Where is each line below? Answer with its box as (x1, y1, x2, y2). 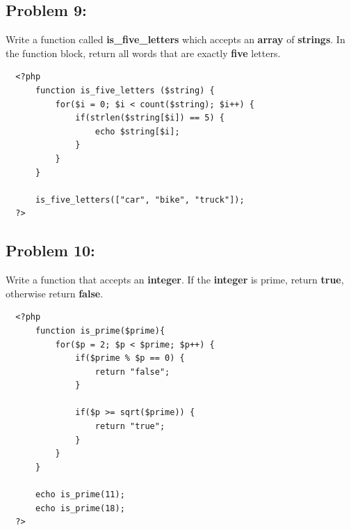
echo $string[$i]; (95, 126, 180, 137)
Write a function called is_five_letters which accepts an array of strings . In (6, 32, 345, 47)
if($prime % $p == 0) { (75, 353, 185, 364)
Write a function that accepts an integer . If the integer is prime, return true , (6, 272, 344, 287)
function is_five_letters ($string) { (35, 85, 215, 95)
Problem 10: (6, 240, 95, 261)
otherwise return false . (6, 286, 104, 300)
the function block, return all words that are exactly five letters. (6, 45, 281, 60)
